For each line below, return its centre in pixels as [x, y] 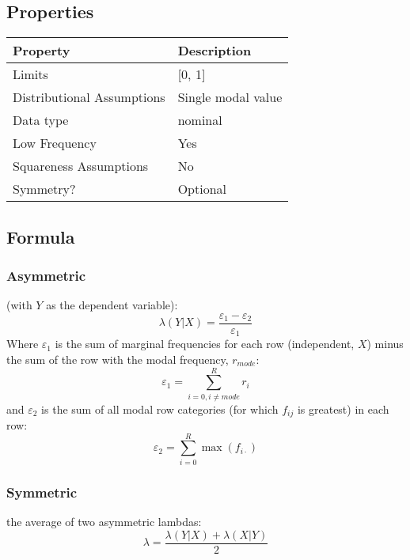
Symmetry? [44, 189]
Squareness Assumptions [81, 166]
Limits [30, 74]
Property [42, 51]
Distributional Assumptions [89, 97]
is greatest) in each [343, 409]
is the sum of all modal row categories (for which [160, 409]
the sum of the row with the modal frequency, [118, 359]
